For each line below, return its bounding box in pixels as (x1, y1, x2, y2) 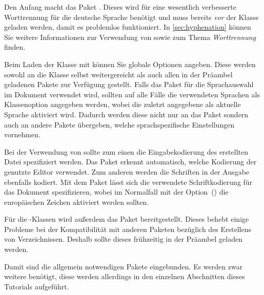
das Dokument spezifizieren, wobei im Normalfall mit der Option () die (4, 186, 229, 197)
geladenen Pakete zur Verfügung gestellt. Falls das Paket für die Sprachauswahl (4, 79, 254, 90)
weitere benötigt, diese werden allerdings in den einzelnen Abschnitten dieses (4, 271, 245, 282)
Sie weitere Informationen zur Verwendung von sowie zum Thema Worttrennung (4, 31, 256, 42)
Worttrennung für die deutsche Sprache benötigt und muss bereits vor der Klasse (4, 11, 259, 22)
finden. (4, 41, 26, 52)
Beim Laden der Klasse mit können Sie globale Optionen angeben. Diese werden (4, 58, 256, 69)
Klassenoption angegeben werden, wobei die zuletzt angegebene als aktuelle (4, 99, 241, 110)
